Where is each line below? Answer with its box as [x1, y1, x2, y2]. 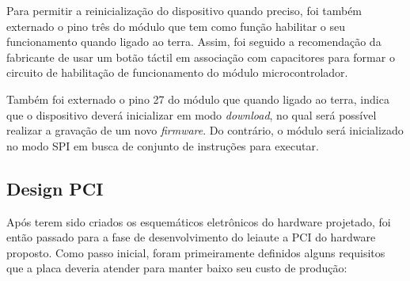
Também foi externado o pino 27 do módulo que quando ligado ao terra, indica [6, 90, 389, 107]
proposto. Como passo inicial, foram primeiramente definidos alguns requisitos [6, 244, 385, 260]
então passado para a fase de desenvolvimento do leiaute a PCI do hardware [6, 229, 376, 245]
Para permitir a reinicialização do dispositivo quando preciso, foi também [6, 2, 363, 18]
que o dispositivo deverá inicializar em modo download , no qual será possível [6, 106, 377, 123]
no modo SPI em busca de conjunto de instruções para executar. [6, 137, 319, 154]
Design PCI [6, 176, 104, 200]
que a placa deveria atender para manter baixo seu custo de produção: [6, 260, 347, 276]
